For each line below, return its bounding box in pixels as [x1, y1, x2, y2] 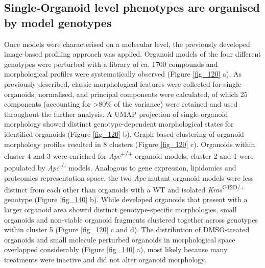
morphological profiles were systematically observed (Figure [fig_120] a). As [4, 68, 242, 79]
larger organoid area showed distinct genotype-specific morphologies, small [4, 204, 237, 215]
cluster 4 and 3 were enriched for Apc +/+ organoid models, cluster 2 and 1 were [4, 149, 254, 161]
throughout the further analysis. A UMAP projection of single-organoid [4, 108, 228, 119]
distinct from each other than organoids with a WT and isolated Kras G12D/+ [4, 183, 245, 194]
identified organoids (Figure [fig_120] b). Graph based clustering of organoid [4, 128, 244, 139]
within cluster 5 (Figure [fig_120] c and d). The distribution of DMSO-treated [4, 224, 250, 235]
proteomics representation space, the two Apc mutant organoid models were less [4, 172, 254, 183]
